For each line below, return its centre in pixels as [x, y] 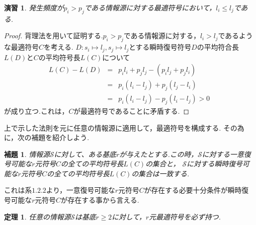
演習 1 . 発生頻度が [34, 7]
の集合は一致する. [160, 173]
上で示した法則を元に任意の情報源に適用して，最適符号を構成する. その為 [124, 127]
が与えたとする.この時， [158, 154]
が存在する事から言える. [100, 200]
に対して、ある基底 [85, 154]
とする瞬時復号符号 [160, 47]
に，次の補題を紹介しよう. [47, 137]
